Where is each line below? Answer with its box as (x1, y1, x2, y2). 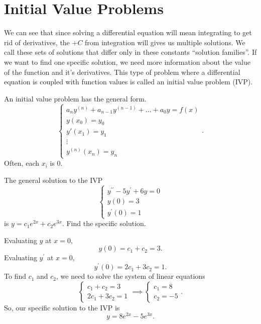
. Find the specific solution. (62, 218, 146, 229)
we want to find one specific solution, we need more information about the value (4, 56, 250, 67)
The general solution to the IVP (4, 174, 103, 185)
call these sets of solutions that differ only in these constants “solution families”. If (4, 47, 257, 57)
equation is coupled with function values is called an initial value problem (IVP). (4, 76, 253, 87)
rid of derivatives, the (4, 37, 70, 47)
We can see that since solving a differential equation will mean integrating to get (4, 27, 252, 38)
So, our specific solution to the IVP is (4, 302, 120, 312)
